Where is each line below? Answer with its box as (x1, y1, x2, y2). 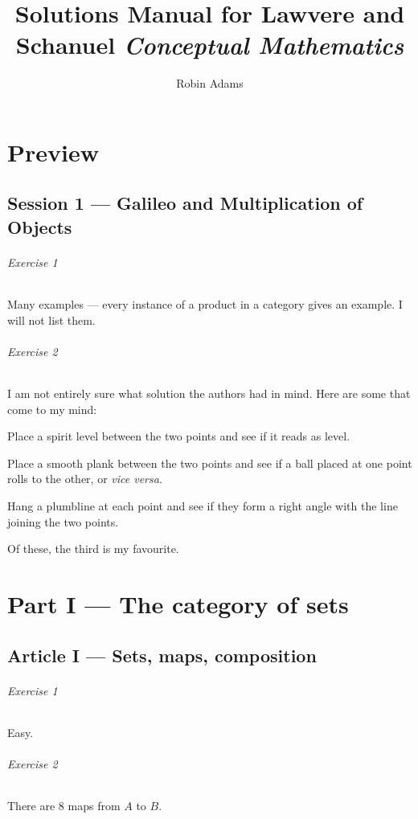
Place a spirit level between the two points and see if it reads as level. (7, 428, 350, 444)
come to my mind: (7, 400, 97, 417)
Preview (7, 135, 99, 168)
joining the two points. (7, 513, 119, 530)
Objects (7, 214, 72, 239)
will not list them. (7, 311, 96, 328)
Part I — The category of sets (7, 587, 349, 620)
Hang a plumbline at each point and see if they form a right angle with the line (7, 498, 398, 514)
